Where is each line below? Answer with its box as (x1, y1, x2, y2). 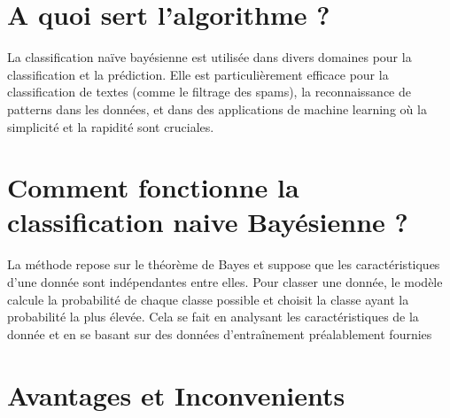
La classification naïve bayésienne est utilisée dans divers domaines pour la (7, 48, 412, 66)
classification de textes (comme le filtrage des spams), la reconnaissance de (7, 82, 411, 101)
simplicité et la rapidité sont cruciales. (7, 117, 214, 135)
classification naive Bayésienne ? (7, 204, 408, 240)
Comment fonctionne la (7, 169, 299, 205)
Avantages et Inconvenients (7, 376, 345, 413)
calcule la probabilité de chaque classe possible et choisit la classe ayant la (7, 290, 409, 308)
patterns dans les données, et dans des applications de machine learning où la (7, 99, 427, 118)
